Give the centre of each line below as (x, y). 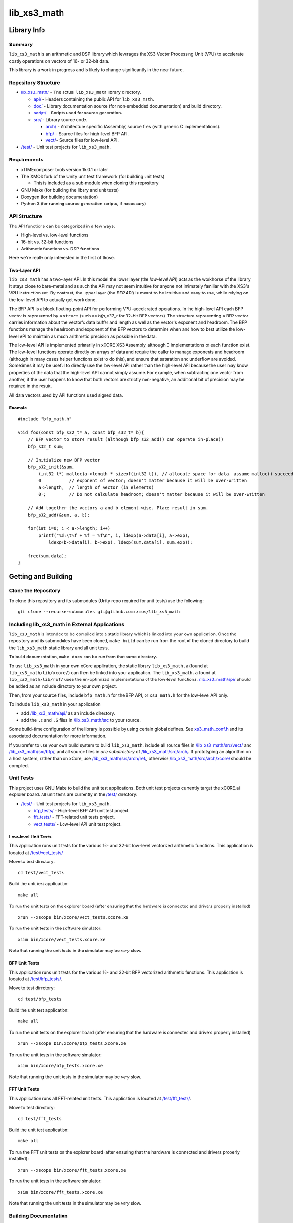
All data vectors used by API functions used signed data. (66, 395)
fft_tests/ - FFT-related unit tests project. (74, 817)
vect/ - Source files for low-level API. (82, 140)
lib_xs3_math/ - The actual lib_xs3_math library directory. (81, 92)
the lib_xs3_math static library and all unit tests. (59, 648)
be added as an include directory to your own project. (63, 686)
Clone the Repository (35, 591)
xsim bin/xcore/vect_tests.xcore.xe (62, 940)
